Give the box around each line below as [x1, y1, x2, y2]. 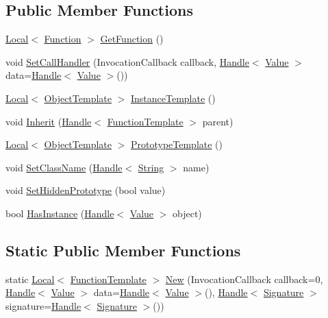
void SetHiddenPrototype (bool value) [5, 183, 166, 197]
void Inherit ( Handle [5, 114, 92, 128]
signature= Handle [5, 298, 81, 313]
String [138, 160, 164, 174]
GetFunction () [100, 32, 164, 46]
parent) [202, 114, 234, 128]
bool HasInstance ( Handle [5, 206, 114, 220]
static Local [5, 271, 55, 286]
